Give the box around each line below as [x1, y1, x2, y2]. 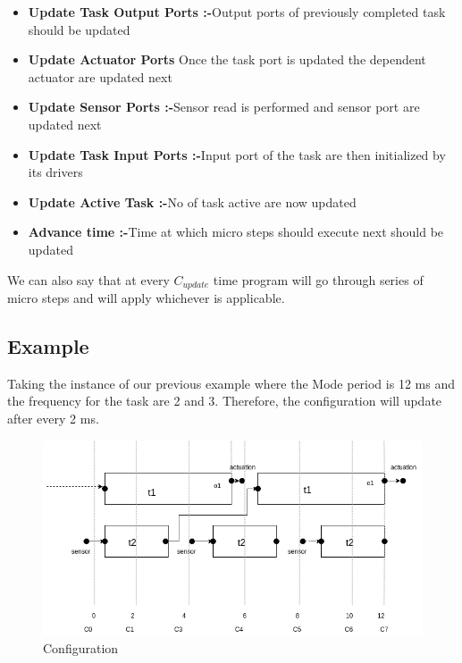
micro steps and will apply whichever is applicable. [7, 288, 285, 306]
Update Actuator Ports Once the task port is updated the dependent [28, 50, 426, 69]
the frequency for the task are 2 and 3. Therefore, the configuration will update [7, 391, 442, 410]
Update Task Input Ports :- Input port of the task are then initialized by [28, 145, 446, 164]
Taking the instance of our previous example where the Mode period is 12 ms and [7, 373, 455, 392]
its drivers [28, 163, 83, 181]
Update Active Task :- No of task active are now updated [28, 192, 357, 211]
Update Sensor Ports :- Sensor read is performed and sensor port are [28, 97, 420, 116]
